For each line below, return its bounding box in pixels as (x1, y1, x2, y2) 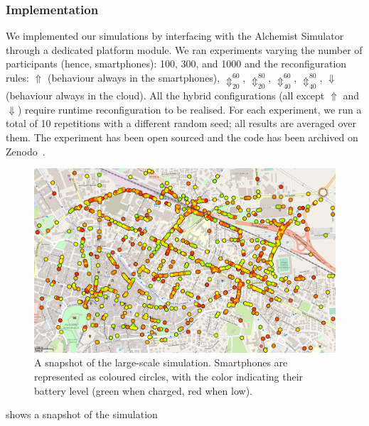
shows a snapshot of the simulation (6, 407, 158, 422)
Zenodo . (6, 143, 46, 158)
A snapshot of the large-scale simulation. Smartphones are (34, 355, 288, 370)
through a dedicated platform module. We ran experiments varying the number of (6, 42, 363, 57)
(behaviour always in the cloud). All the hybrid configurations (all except (6, 88, 325, 103)
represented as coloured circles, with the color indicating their (34, 368, 304, 383)
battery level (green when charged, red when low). (34, 383, 252, 398)
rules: (6, 70, 29, 84)
